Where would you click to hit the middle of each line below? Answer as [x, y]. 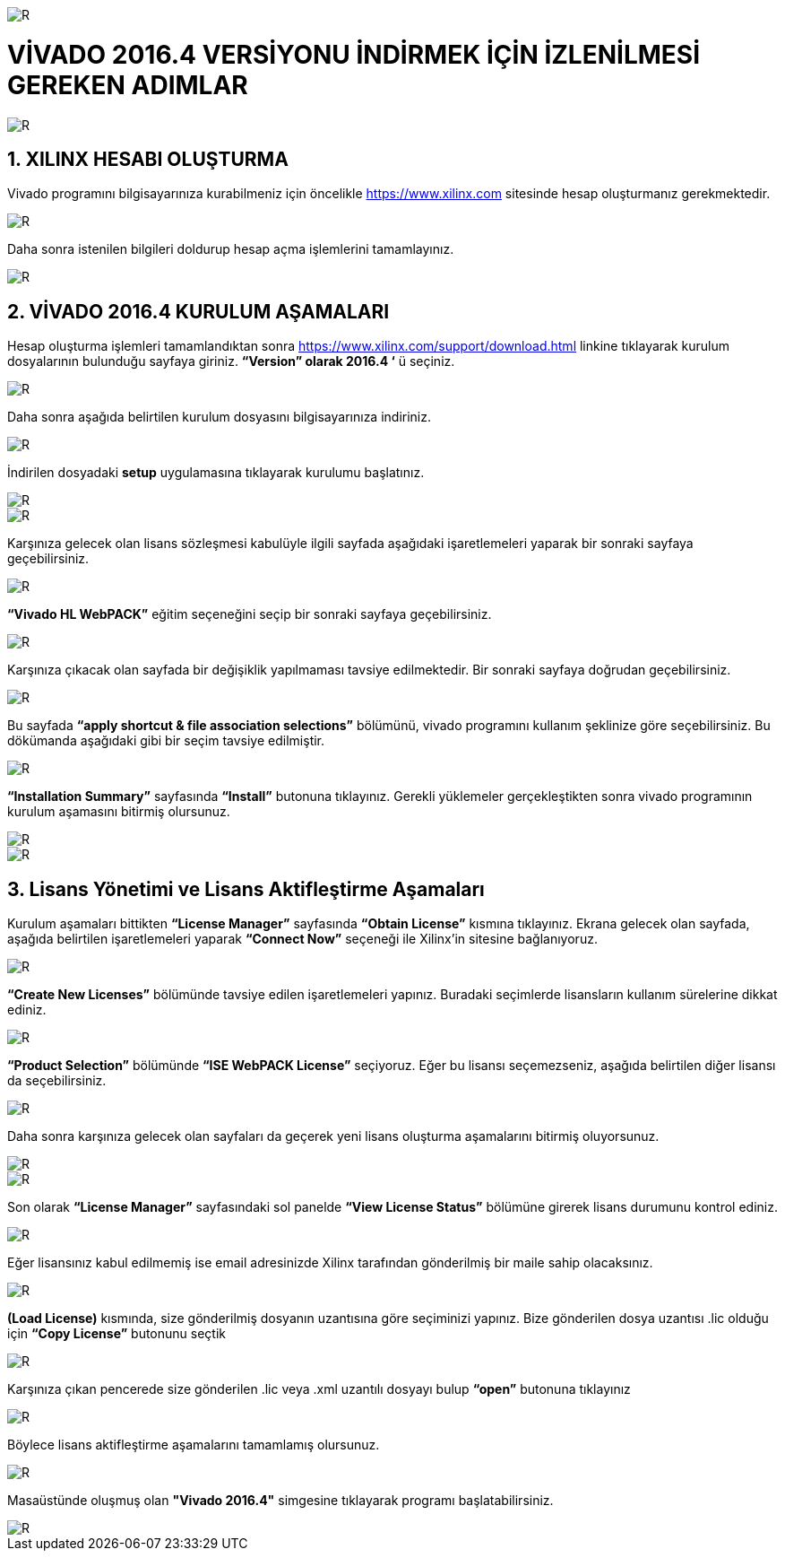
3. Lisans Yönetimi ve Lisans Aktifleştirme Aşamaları [246, 889]
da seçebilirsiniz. [57, 1081]
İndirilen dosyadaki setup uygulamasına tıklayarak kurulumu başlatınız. [216, 473]
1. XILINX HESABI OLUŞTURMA [148, 159]
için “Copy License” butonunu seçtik [117, 1334]
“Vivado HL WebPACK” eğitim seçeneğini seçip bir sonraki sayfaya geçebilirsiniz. [250, 614]
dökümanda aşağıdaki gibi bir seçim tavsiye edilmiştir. [166, 741]
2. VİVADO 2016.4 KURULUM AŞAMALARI [198, 311]
